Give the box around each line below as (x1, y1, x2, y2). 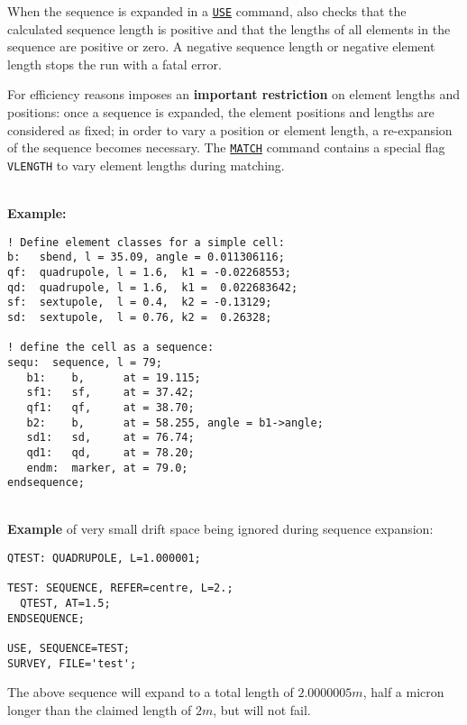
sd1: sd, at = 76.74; (26, 431, 195, 445)
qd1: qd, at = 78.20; (26, 445, 195, 459)
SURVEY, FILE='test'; (7, 656, 137, 670)
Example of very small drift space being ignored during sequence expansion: (7, 519, 434, 538)
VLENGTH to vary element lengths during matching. (7, 155, 285, 174)
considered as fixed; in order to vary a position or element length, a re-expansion (7, 120, 453, 139)
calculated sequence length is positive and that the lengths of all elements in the (7, 19, 451, 38)
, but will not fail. (213, 700, 311, 719)
